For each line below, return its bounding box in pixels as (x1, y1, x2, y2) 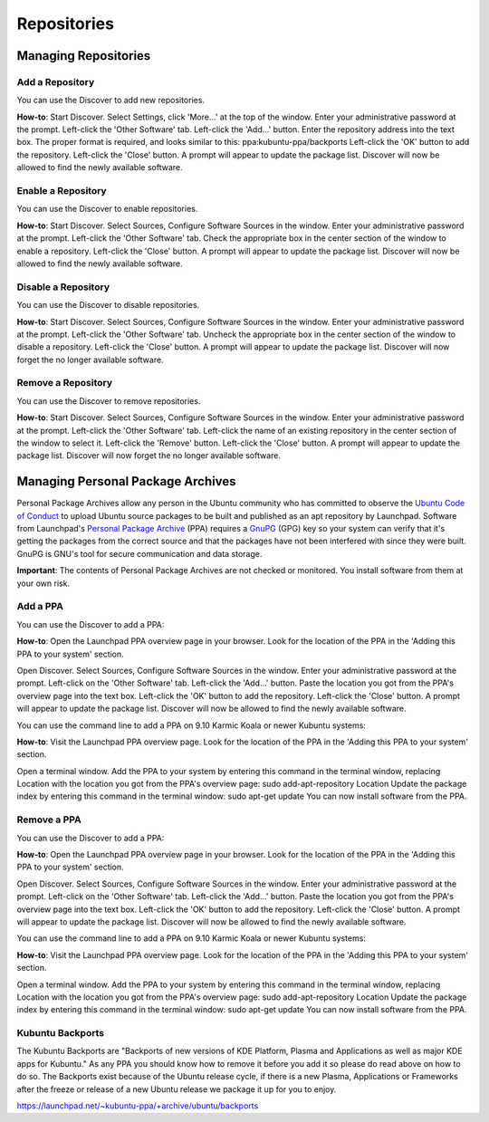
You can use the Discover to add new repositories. (16, 95, 206, 106)
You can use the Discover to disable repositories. (16, 300, 200, 311)
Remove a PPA (16, 813, 81, 826)
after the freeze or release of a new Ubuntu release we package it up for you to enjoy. (16, 1083, 337, 1095)
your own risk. (16, 578, 71, 589)
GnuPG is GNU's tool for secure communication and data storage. (16, 548, 263, 559)
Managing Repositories (16, 48, 151, 63)
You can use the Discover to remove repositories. (16, 395, 201, 407)
